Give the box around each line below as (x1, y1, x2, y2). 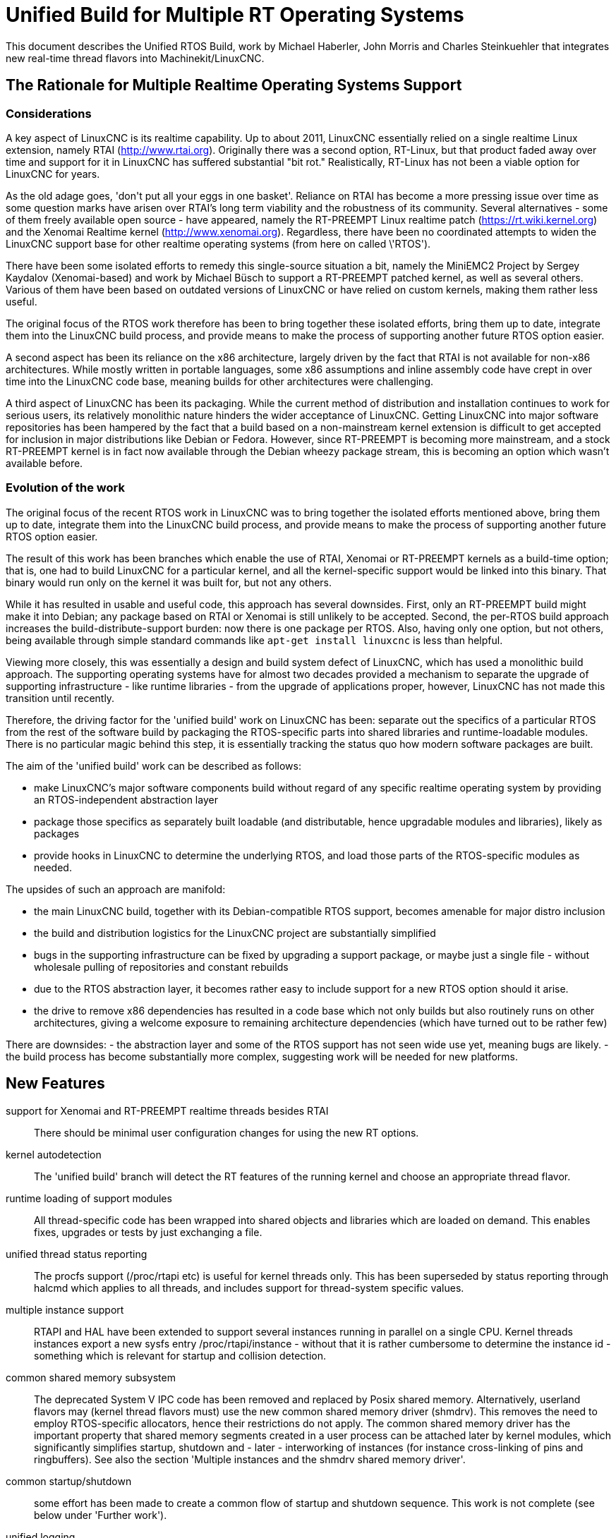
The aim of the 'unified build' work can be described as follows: (6, 759, 301, 772)
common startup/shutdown (6, 1475, 132, 1487)
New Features (6, 1074, 105, 1093)
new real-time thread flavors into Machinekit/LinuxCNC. (6, 52, 265, 64)
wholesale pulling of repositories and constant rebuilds (34, 960, 289, 973)
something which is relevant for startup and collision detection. (34, 1349, 326, 1362)
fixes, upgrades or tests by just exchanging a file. (34, 1225, 262, 1238)
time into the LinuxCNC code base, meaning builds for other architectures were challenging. (6, 375, 434, 387)
